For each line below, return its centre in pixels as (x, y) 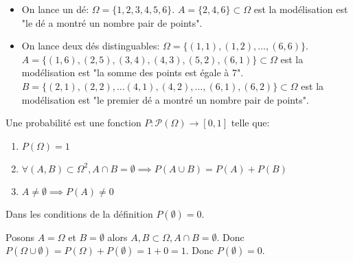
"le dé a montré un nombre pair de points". (112, 22)
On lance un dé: (55, 9)
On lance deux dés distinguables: (91, 46)
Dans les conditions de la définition (79, 213)
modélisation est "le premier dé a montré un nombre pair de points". (165, 99)
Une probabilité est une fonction (73, 123)
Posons (20, 237)
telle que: (250, 123)
